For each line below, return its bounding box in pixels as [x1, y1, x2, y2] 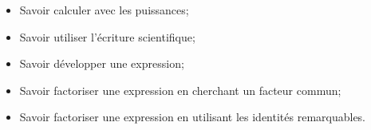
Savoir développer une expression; [19, 55, 184, 72]
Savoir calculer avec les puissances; [19, 2, 189, 18]
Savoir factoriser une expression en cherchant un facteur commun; [19, 81, 341, 98]
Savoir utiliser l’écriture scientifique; [19, 28, 195, 45]
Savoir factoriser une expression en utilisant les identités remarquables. [19, 108, 366, 125]
